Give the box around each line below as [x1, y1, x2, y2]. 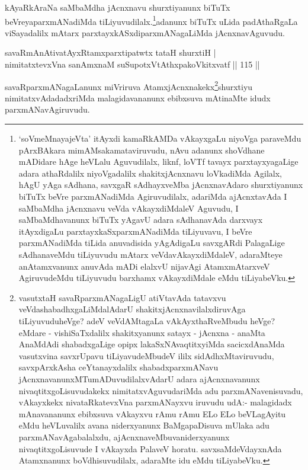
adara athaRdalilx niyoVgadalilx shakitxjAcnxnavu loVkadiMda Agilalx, [18, 167, 282, 179]
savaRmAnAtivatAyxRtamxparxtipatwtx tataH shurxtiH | [5, 46, 216, 59]
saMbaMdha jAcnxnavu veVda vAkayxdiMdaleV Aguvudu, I [18, 202, 239, 214]
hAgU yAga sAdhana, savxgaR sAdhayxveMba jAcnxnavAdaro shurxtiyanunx [18, 178, 303, 191]
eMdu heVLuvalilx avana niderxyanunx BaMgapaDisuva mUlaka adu [18, 419, 269, 431]
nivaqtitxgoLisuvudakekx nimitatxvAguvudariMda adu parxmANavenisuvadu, [18, 384, 303, 397]
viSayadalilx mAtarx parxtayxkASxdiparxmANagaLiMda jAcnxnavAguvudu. [5, 26, 285, 39]
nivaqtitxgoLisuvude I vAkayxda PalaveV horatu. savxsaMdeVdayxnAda [18, 442, 282, 455]
